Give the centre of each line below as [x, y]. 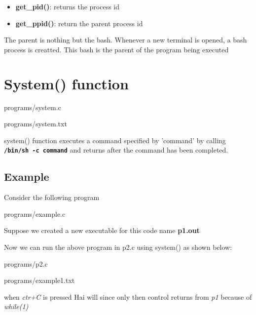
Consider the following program [52, 197]
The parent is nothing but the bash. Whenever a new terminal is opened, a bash [126, 40]
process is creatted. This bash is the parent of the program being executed [116, 49]
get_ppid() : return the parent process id [79, 23]
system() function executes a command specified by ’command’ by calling [115, 140]
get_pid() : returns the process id [68, 6]
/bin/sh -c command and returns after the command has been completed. [116, 150]
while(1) [16, 306]
